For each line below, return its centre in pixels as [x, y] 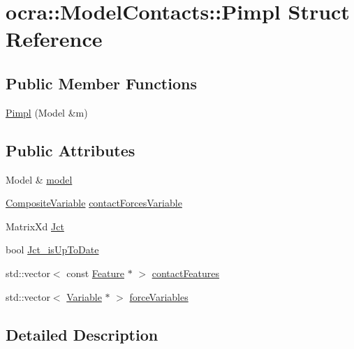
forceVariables [159, 296]
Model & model [39, 179]
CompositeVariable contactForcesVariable [94, 203]
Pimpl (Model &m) [47, 112]
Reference [54, 39]
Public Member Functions [101, 83]
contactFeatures [186, 273]
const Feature [95, 273]
